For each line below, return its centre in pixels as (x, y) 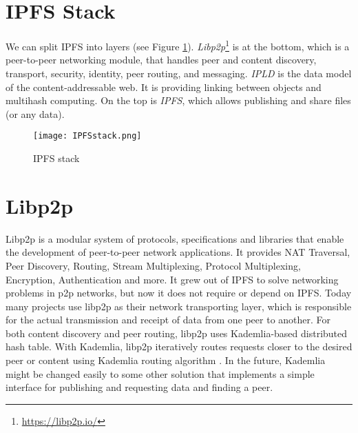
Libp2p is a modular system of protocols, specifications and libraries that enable (175, 238)
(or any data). (35, 113)
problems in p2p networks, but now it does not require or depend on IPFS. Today (179, 293)
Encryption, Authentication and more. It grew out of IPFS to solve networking (172, 279)
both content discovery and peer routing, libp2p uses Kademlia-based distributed (177, 333)
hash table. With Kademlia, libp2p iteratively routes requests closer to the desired (179, 346)
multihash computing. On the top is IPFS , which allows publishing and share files (178, 100)
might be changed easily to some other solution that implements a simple (160, 373)
